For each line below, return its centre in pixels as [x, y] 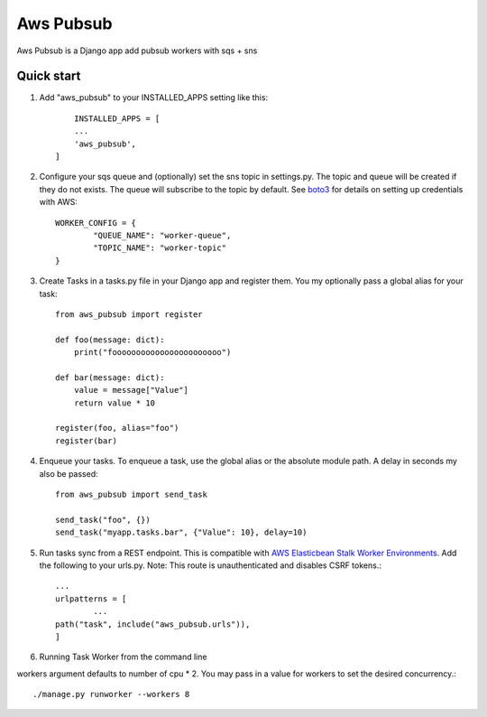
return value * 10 [115, 403]
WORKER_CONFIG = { [96, 223]
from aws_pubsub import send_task [131, 494]
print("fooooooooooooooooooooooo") [152, 353]
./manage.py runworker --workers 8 [111, 694]
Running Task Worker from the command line [123, 657]
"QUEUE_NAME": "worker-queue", [162, 235]
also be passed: [69, 473]
